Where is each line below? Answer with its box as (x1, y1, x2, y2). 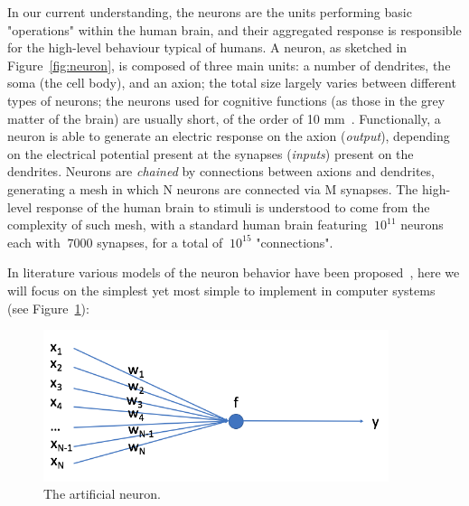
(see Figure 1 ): (7, 298, 89, 317)
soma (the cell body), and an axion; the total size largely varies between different (7, 73, 456, 92)
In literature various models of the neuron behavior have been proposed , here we (7, 263, 460, 282)
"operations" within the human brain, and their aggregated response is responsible (7, 20, 462, 39)
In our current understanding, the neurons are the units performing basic (7, 3, 412, 21)
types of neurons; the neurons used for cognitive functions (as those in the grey (7, 90, 446, 109)
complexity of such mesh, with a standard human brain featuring (7, 215, 368, 234)
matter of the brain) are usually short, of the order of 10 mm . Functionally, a (7, 108, 441, 127)
